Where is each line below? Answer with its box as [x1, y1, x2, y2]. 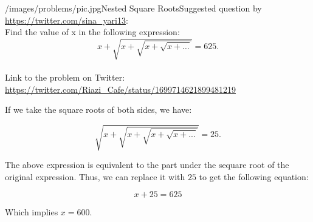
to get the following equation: [199, 170, 309, 183]
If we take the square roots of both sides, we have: [5, 103, 192, 116]
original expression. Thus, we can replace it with [5, 170, 185, 183]
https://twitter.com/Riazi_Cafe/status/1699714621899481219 [5, 82, 236, 95]
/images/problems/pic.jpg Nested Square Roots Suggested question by [5, 2, 262, 14]
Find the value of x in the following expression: [5, 25, 180, 38]
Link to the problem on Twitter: [5, 70, 125, 83]
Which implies [5, 206, 58, 218]
